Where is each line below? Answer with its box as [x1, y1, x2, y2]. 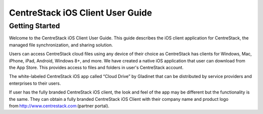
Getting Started [9, 21, 60, 30]
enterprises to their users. [9, 80, 61, 86]
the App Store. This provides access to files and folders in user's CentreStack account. [9, 64, 184, 70]
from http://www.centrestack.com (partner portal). [9, 103, 110, 109]
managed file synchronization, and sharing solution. [9, 42, 113, 48]
